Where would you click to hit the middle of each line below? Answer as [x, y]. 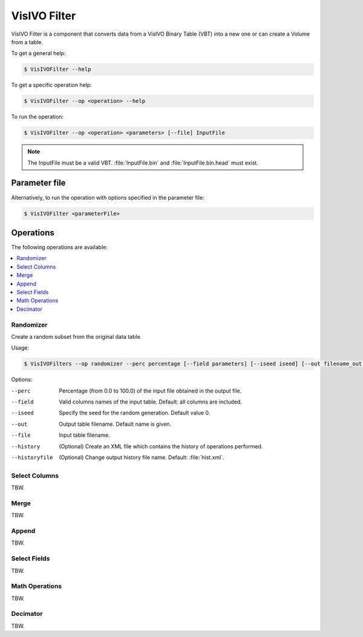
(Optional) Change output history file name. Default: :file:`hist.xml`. [142, 457]
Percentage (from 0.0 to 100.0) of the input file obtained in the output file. [150, 391]
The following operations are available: [60, 247]
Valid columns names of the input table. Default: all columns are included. [150, 402]
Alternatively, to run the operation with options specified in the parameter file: [108, 197]
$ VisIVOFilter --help [57, 69]
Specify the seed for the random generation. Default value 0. [135, 413]
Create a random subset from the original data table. [77, 336]
